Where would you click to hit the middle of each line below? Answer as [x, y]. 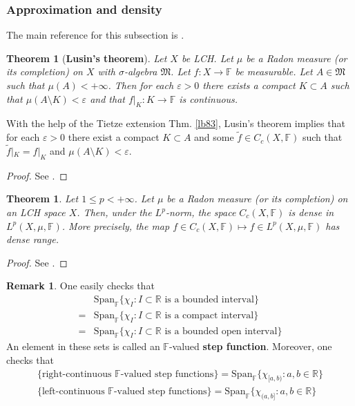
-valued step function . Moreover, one [250, 346]
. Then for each [141, 85]
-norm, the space [201, 212]
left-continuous [73, 392]
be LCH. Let [207, 58]
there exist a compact [114, 137]
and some [214, 137]
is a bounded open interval [221, 331]
